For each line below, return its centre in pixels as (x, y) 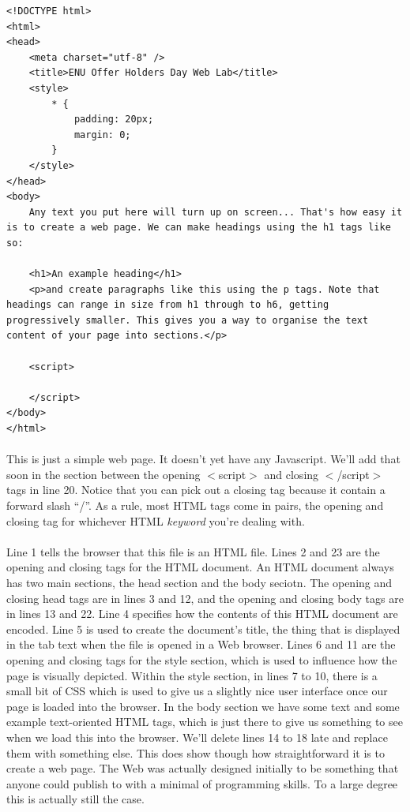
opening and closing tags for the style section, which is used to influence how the (202, 659)
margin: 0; (102, 135)
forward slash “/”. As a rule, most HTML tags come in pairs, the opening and (195, 505)
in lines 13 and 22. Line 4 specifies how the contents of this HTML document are (202, 614)
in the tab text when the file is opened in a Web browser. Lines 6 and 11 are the (201, 644)
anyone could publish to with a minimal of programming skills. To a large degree (202, 783)
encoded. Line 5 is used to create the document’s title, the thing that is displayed (203, 629)
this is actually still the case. (75, 799)
